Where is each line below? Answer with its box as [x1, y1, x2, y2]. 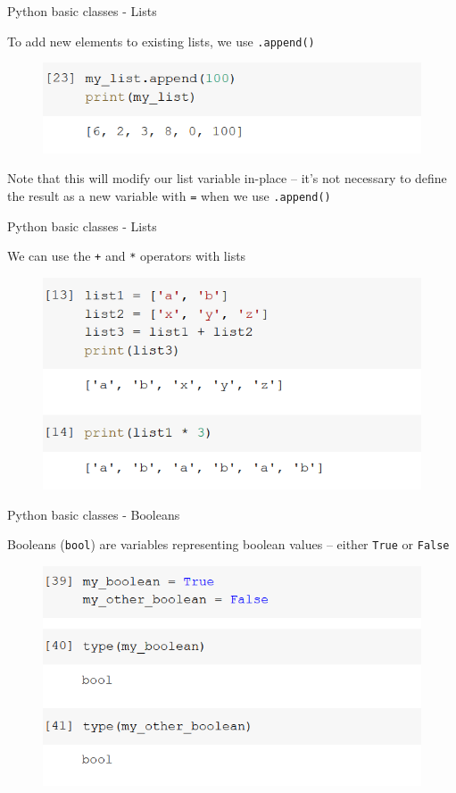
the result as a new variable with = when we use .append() [7, 186, 331, 205]
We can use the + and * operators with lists [7, 246, 246, 265]
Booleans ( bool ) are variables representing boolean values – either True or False [7, 535, 450, 554]
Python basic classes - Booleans [7, 505, 180, 523]
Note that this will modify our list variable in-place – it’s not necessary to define [7, 169, 447, 188]
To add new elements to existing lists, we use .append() [7, 31, 315, 50]
